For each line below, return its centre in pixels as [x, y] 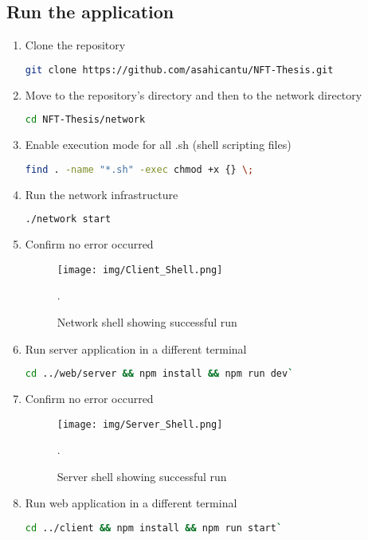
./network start [68, 219]
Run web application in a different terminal [131, 503]
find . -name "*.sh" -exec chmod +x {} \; [139, 169]
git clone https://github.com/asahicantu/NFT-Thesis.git [179, 70]
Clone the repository [75, 45]
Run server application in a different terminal [136, 348]
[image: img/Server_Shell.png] [140, 424]
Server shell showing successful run [142, 476]
